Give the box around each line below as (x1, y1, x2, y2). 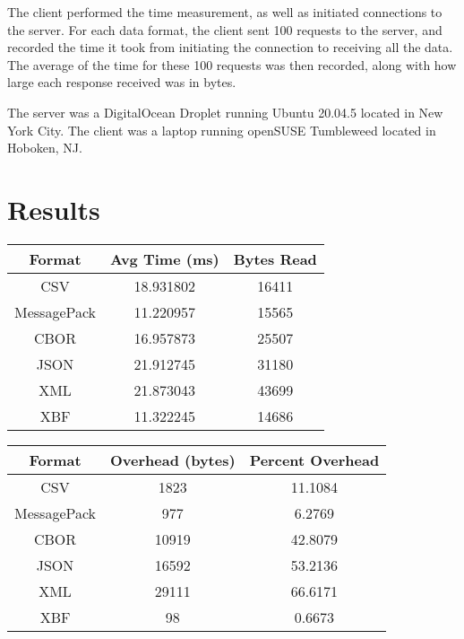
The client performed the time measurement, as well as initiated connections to (7, 3, 443, 21)
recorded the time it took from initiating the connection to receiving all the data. (7, 38, 453, 57)
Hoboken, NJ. (7, 138, 82, 157)
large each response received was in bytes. (7, 73, 236, 92)
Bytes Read (233, 248, 317, 269)
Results (7, 190, 100, 227)
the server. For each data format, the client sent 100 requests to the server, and (7, 20, 443, 39)
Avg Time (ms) (110, 248, 219, 269)
